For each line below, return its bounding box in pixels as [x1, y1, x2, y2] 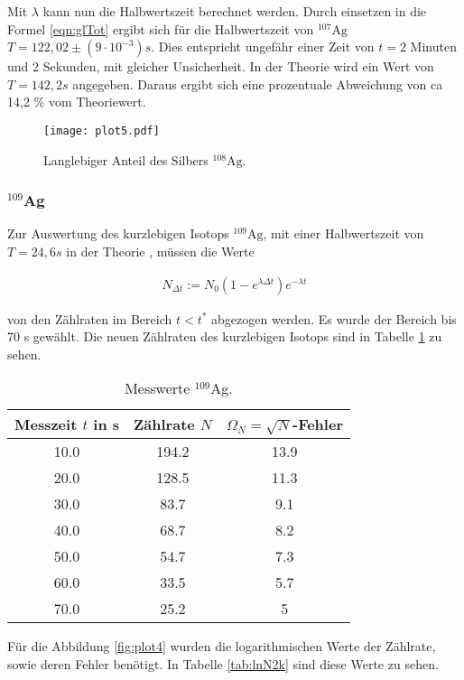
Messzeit [14, 414, 78, 435]
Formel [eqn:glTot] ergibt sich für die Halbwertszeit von [7, 19, 314, 38]
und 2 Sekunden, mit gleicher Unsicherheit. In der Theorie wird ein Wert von [7, 57, 434, 76]
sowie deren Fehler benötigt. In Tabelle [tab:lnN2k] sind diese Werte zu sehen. [7, 655, 439, 674]
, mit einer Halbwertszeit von [263, 224, 424, 243]
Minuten [410, 37, 457, 56]
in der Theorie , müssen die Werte [66, 242, 255, 261]
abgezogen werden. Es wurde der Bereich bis [211, 309, 457, 328]
